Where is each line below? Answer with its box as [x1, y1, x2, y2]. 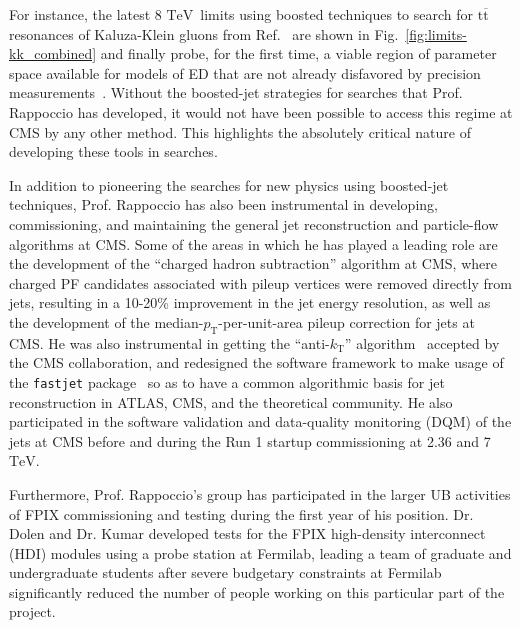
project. [9, 601, 56, 622]
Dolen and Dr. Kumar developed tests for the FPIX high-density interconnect [9, 523, 486, 544]
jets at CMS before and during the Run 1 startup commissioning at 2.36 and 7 [9, 430, 491, 451]
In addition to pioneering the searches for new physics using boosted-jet [9, 174, 449, 195]
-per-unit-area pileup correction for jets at [218, 311, 475, 332]
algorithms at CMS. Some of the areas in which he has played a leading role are [9, 233, 498, 254]
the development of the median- [9, 311, 204, 332]
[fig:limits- [405, 23, 467, 44]
